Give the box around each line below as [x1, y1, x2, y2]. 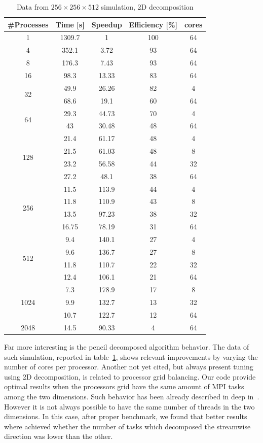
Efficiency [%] [129, 19, 177, 29]
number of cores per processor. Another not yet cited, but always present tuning [4, 361, 253, 372]
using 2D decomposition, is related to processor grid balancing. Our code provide [4, 371, 256, 382]
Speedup [91, 19, 122, 29]
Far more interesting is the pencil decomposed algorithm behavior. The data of [4, 341, 249, 352]
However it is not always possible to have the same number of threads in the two [4, 401, 255, 412]
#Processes [8, 19, 49, 29]
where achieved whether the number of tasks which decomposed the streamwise [4, 421, 251, 431]
